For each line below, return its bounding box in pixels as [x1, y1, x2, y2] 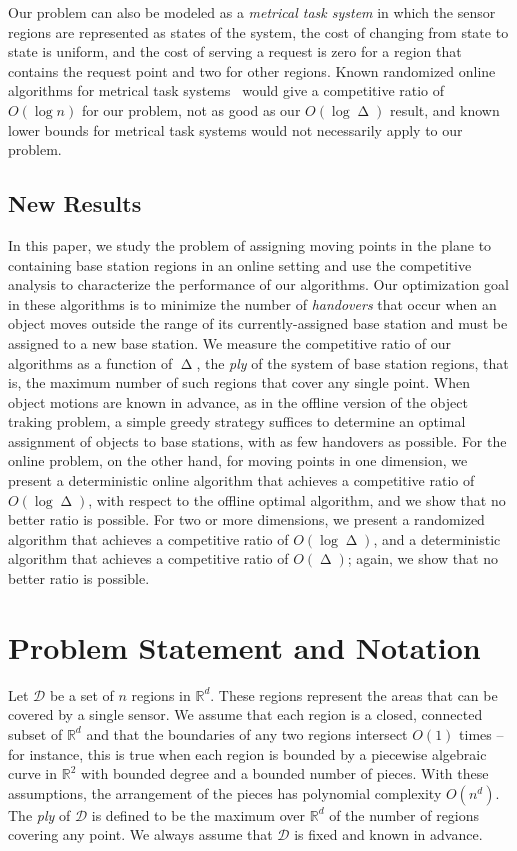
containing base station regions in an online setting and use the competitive [8, 254, 472, 275]
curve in [8, 763, 58, 784]
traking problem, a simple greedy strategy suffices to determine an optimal [8, 411, 466, 432]
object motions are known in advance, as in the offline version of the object [8, 391, 468, 412]
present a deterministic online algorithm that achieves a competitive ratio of [8, 470, 475, 491]
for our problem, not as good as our [81, 99, 301, 120]
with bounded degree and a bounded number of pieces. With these [81, 763, 489, 784]
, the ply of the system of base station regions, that [196, 352, 509, 373]
